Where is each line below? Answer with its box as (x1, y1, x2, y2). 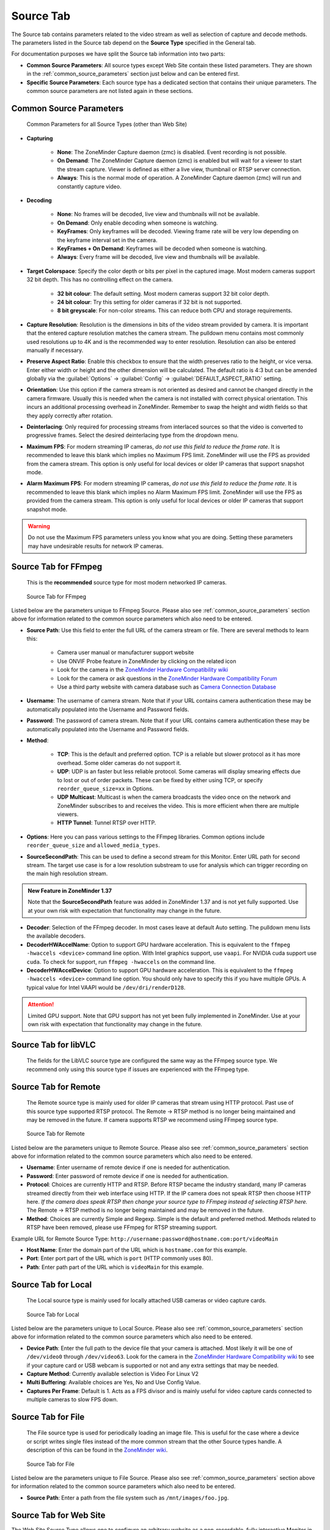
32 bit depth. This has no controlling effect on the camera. (26, 276, 174, 283)
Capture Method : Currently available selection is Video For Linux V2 (26, 1370, 199, 1377)
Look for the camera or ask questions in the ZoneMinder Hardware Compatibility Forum (57, 674, 277, 682)
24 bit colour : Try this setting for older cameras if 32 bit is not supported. (57, 298, 242, 305)
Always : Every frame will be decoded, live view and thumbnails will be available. (57, 253, 260, 261)
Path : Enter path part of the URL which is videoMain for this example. (26, 1263, 204, 1271)
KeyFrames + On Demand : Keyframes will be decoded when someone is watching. (57, 245, 267, 252)
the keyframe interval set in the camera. (57, 236, 158, 244)
